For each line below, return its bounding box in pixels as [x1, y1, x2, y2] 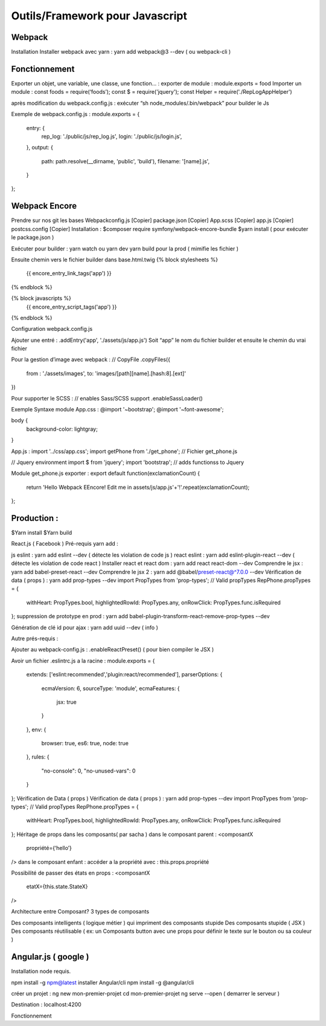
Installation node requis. [11, 968, 71, 975]
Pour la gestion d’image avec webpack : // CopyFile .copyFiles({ [11, 356, 170, 363]
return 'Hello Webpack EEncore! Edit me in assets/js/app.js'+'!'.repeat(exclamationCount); [26, 483, 250, 491]
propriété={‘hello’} [26, 845, 72, 852]
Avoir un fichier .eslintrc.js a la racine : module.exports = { [11, 657, 155, 664]
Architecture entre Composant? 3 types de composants [11, 908, 150, 915]
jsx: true [56, 698, 77, 705]
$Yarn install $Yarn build [11, 529, 72, 537]
